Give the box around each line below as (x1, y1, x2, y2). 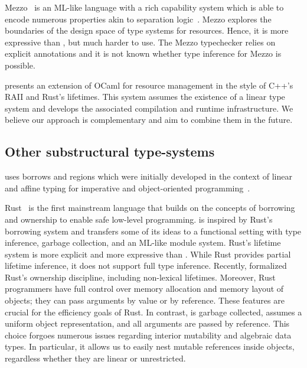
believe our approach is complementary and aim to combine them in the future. (5, 113, 293, 126)
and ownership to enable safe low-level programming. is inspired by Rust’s (5, 213, 273, 225)
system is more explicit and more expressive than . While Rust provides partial (5, 247, 291, 260)
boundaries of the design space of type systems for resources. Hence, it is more (5, 24, 289, 37)
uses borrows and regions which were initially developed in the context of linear (5, 170, 293, 183)
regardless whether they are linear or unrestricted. (5, 352, 186, 364)
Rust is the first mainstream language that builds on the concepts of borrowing (5, 201, 295, 214)
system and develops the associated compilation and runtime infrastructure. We (5, 102, 293, 114)
